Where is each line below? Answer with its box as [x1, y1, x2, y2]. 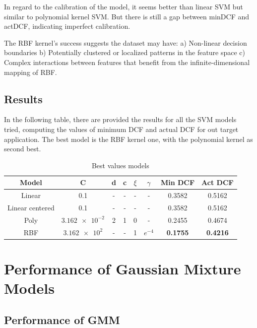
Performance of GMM [4, 312, 120, 327]
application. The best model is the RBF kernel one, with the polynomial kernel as [4, 133, 253, 144]
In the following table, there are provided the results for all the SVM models [4, 114, 237, 125]
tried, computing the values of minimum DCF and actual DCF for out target [4, 124, 239, 134]
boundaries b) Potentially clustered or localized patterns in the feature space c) [4, 47, 246, 58]
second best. [4, 143, 41, 154]
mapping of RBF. [4, 66, 57, 77]
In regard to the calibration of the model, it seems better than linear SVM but [4, 1, 243, 11]
